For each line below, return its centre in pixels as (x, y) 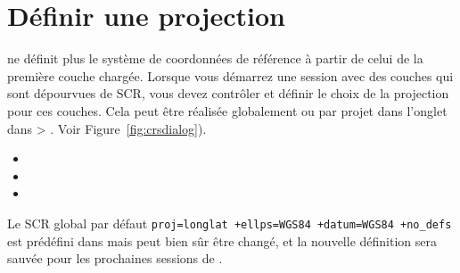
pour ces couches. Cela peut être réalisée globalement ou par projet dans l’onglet (227, 110)
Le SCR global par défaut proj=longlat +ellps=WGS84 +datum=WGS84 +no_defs (230, 223)
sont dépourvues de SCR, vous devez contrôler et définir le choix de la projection (228, 93)
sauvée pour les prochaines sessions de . (115, 258)
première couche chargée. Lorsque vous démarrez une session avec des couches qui (230, 75)
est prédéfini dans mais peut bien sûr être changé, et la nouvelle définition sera (222, 240)
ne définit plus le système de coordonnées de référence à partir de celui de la (215, 58)
